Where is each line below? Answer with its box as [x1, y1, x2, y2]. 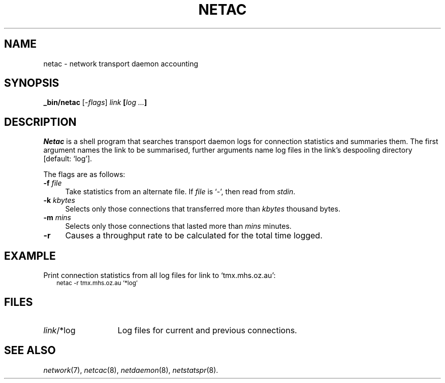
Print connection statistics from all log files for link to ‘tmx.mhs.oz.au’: [43, 271, 276, 280]
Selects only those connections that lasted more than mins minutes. [65, 222, 292, 231]
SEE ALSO [4, 344, 56, 357]
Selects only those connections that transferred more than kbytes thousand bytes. [65, 204, 340, 214]
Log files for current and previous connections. [117, 325, 297, 335]
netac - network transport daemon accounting [43, 59, 199, 68]
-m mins [43, 213, 71, 222]
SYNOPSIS [4, 77, 59, 90]
